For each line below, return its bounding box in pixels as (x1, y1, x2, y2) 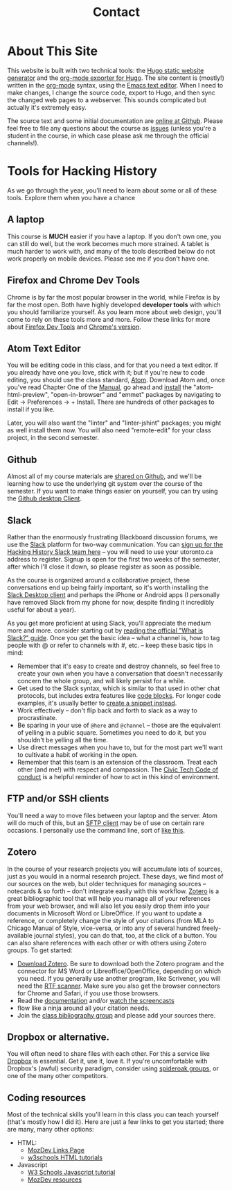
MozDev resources (27, 1175, 82, 1184)
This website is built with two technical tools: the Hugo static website (7, 66, 204, 74)
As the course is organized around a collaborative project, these (7, 576, 190, 584)
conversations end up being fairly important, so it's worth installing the (7, 583, 209, 592)
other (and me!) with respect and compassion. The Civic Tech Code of (17, 765, 219, 774)
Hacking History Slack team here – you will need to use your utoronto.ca (7, 547, 213, 556)
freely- (202, 924, 222, 932)
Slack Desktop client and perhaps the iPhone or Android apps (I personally (7, 590, 220, 598)
